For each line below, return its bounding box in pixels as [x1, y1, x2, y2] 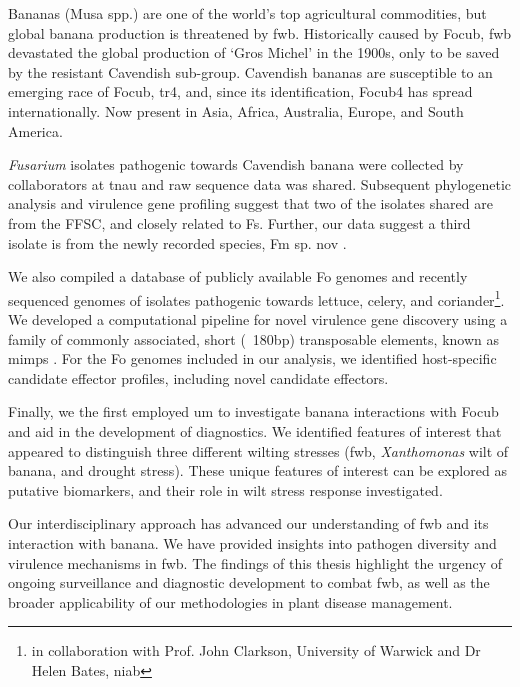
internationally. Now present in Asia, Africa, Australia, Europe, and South [8, 100, 464, 121]
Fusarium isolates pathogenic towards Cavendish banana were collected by [8, 154, 464, 175]
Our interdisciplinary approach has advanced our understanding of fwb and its [8, 513, 489, 534]
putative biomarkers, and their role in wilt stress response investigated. [8, 479, 443, 500]
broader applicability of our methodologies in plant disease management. [8, 591, 453, 612]
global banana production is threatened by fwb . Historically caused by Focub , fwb [8, 22, 512, 43]
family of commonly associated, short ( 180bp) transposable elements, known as [8, 328, 499, 349]
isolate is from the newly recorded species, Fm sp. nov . [8, 232, 347, 253]
